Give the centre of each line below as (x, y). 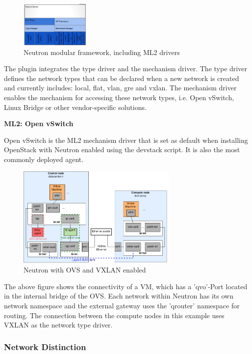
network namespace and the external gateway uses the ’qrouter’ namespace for (122, 305)
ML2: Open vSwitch (39, 123)
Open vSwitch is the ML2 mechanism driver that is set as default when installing (126, 140)
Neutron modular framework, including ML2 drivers (102, 52)
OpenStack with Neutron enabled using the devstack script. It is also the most (122, 150)
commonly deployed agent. (44, 159)
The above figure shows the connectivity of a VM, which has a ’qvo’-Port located (126, 286)
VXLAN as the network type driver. (58, 325)
